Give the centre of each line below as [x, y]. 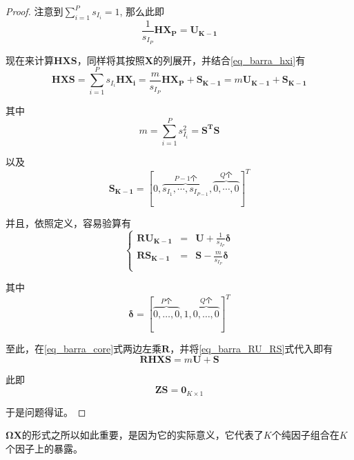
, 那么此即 [142, 11]
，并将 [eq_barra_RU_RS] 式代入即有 [252, 349]
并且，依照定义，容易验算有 [68, 223]
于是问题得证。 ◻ [46, 411]
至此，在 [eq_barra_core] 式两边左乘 [84, 349]
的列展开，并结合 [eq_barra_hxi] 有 [229, 60]
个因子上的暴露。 [44, 449]
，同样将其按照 [111, 60]
